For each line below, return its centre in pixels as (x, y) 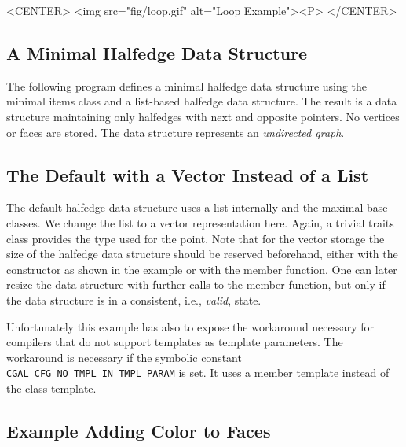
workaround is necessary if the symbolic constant (124, 357)
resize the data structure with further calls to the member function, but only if (196, 284)
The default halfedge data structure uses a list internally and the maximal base (197, 207)
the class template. (51, 388)
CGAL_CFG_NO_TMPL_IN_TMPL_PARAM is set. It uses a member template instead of (198, 373)
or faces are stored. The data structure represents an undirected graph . (176, 132)
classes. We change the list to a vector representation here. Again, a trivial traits (200, 222)
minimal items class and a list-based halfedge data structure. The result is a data (202, 101)
